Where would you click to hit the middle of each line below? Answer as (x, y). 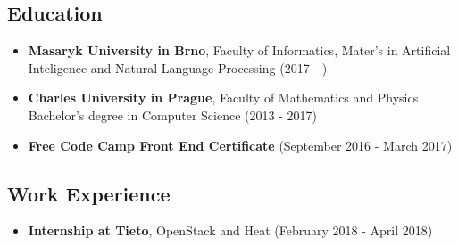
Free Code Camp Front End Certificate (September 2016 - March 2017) (240, 145)
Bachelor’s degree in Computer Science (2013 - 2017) (172, 115)
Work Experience (89, 193)
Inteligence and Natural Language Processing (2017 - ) (178, 67)
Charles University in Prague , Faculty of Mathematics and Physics (223, 98)
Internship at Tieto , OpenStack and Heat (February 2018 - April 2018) (230, 230)
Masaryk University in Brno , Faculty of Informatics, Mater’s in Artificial (239, 50)
